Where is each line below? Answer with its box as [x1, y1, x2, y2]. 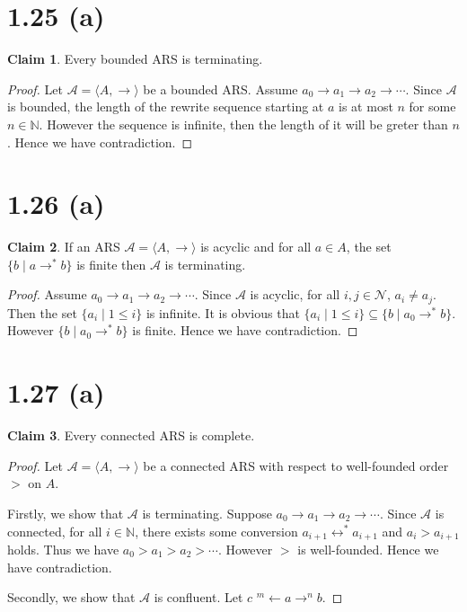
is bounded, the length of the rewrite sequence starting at [7, 97, 324, 116]
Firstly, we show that [7, 503, 124, 522]
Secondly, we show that [7, 588, 136, 607]
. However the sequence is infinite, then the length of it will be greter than [39, 114, 448, 133]
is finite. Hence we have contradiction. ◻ [132, 321, 358, 340]
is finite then [76, 254, 146, 273]
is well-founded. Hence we [297, 540, 439, 558]
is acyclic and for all [200, 237, 312, 256]
